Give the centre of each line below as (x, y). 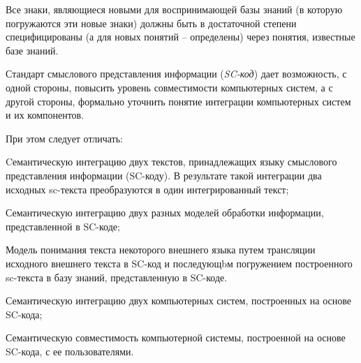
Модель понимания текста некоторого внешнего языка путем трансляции (161, 250)
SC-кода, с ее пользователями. (70, 351)
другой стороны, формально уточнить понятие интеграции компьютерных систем (178, 101)
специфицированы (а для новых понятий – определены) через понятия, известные (180, 37)
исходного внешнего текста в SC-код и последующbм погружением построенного (179, 263)
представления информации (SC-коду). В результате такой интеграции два (164, 175)
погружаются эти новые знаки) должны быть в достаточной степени (151, 23)
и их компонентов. (45, 115)
